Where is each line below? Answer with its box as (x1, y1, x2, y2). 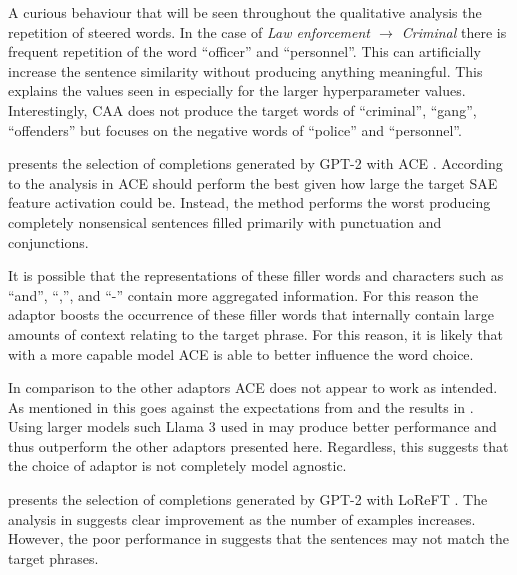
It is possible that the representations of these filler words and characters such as (8, 265, 504, 286)
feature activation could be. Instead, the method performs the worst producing (8, 192, 491, 213)
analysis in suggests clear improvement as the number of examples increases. (8, 508, 476, 529)
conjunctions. (8, 231, 89, 252)
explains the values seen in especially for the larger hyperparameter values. (8, 80, 466, 101)
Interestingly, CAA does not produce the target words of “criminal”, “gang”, (8, 99, 477, 120)
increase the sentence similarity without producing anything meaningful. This (8, 60, 483, 81)
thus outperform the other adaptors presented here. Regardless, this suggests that (8, 435, 509, 456)
